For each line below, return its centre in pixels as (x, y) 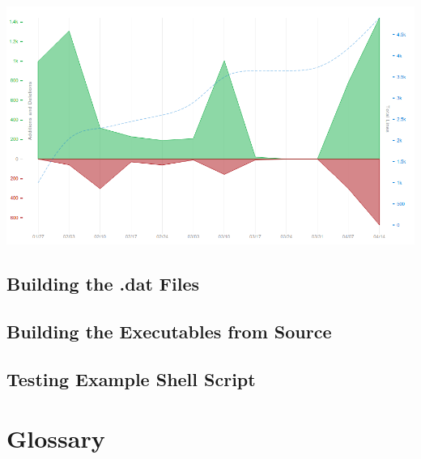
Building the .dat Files (103, 284)
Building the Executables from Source (169, 331)
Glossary (56, 438)
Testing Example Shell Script (131, 378)
